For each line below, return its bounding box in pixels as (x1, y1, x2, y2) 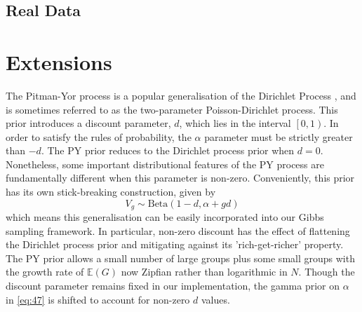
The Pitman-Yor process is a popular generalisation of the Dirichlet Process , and (6, 88, 356, 102)
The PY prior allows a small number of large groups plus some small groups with (6, 250, 355, 265)
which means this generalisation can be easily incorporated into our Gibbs (6, 210, 324, 224)
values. (201, 292, 230, 306)
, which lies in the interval (179, 116, 291, 130)
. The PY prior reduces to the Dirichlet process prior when (41, 143, 295, 158)
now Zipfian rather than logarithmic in (121, 264, 288, 279)
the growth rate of (6, 264, 84, 279)
